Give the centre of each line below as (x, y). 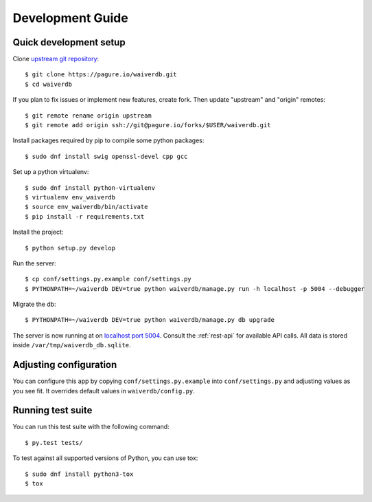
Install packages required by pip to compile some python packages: (108, 140)
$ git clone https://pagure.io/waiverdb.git (101, 75)
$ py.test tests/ (54, 443)
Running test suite (53, 410)
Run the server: (34, 263)
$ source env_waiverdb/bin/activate (86, 207)
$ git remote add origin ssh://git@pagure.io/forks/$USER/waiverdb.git (148, 125)
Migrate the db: (34, 304)
